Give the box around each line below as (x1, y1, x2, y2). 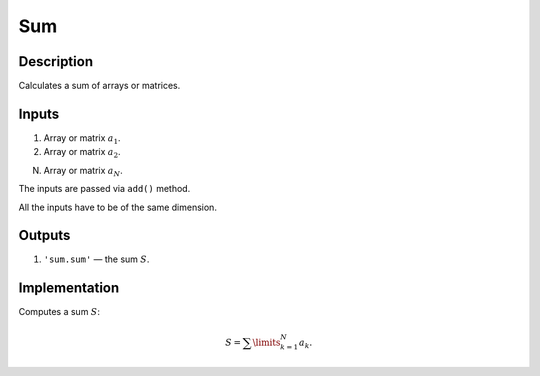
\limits (252, 336, 281, 348)
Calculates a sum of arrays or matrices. (18, 80, 181, 92)
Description (18, 53, 94, 70)
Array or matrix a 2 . (43, 146, 121, 160)
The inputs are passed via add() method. (18, 183, 191, 195)
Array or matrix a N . (43, 164, 124, 179)
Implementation (18, 280, 120, 297)
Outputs (18, 227, 71, 244)
